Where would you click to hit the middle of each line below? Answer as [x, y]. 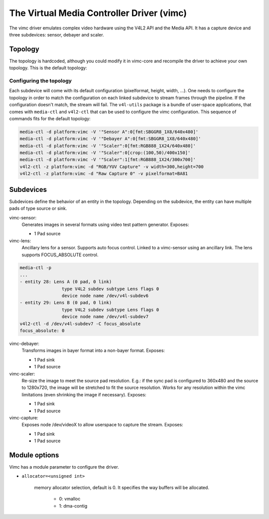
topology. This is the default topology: [48, 68]
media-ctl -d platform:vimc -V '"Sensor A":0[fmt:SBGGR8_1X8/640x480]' [109, 132]
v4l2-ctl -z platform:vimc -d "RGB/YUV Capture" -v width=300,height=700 [112, 167]
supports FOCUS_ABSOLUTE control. [60, 255]
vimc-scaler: [22, 373]
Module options [34, 455]
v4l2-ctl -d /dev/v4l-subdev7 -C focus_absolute [80, 324]
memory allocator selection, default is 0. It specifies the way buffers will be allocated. [122, 487]
